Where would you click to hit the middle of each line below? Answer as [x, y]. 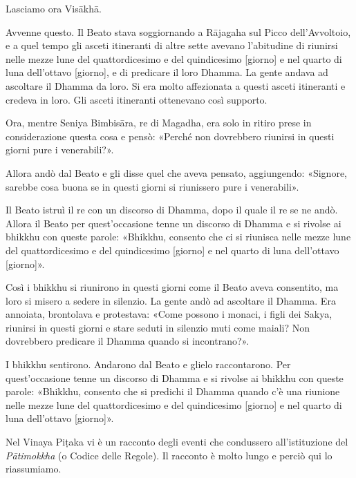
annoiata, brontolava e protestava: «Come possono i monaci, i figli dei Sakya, [169, 314]
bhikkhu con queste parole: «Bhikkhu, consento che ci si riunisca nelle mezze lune [178, 237]
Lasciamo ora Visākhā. [54, 8]
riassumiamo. [34, 469]
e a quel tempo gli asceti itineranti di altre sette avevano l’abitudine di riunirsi [172, 45]
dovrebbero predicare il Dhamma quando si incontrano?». [128, 341]
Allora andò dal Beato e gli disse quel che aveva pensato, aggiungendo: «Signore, [177, 172]
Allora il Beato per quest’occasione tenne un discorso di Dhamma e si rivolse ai [174, 223]
